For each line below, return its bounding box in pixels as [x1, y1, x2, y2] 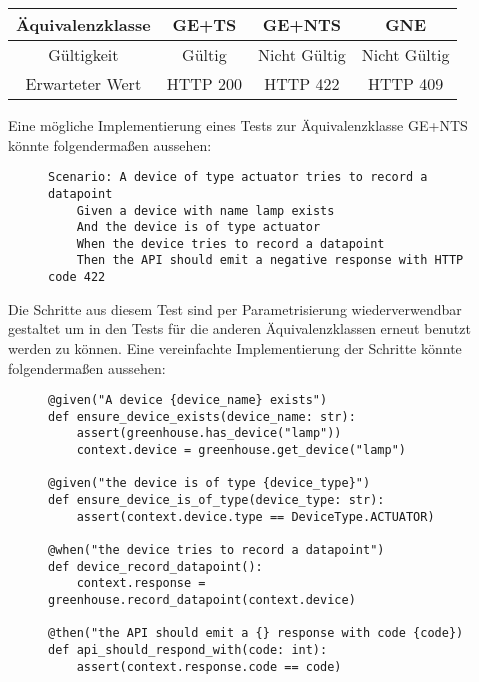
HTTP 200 [166, 72, 243, 95]
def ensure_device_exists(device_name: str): [48, 409, 356, 424]
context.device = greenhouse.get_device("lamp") [76, 443, 406, 458]
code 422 [48, 270, 106, 285]
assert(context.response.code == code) [76, 659, 342, 674]
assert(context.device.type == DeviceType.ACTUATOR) [76, 509, 435, 524]
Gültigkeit [48, 43, 119, 66]
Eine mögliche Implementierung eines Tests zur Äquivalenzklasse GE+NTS [8, 115, 468, 135]
